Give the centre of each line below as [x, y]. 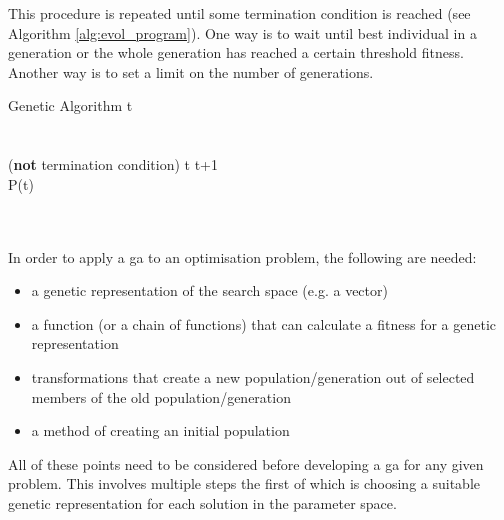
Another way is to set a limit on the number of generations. [191, 71]
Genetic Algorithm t [70, 105]
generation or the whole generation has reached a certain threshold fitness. [236, 52]
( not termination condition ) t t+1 [113, 164]
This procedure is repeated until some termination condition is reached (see [239, 13]
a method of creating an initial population [160, 430]
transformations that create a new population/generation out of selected [253, 376]
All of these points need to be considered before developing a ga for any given [246, 463]
